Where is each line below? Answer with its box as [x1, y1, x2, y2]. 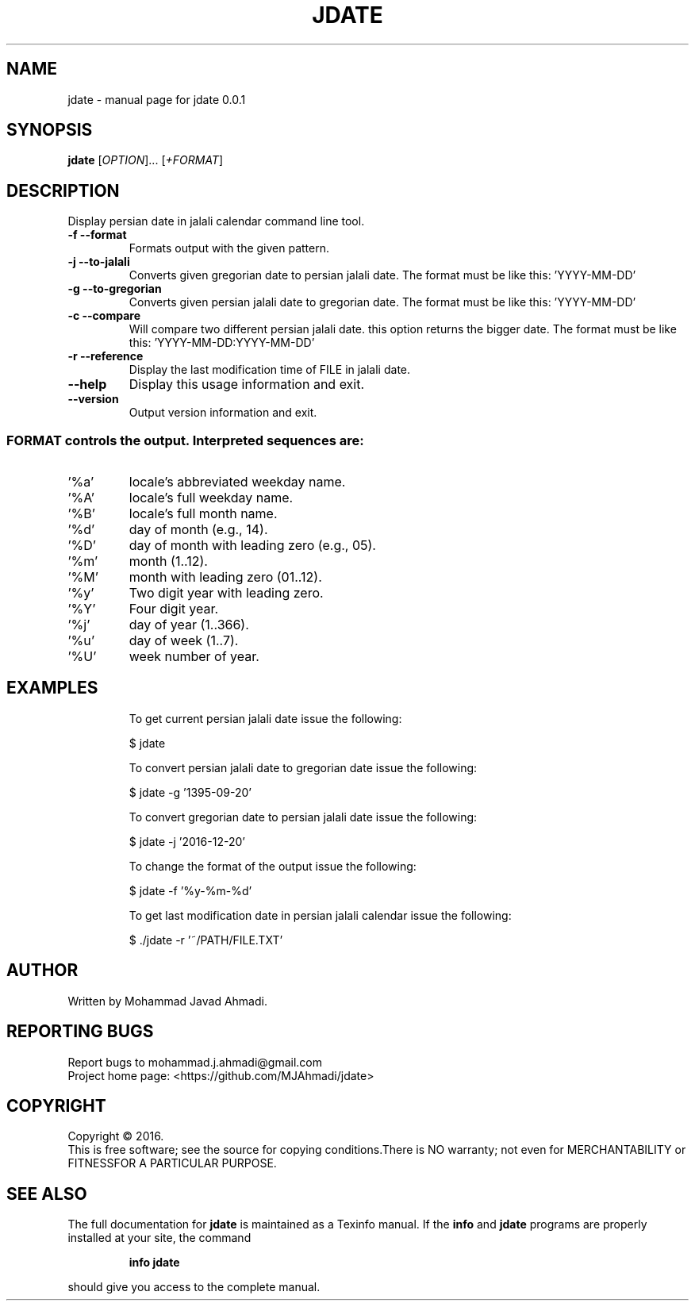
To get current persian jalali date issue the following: [129, 711, 402, 725]
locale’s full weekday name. [129, 490, 294, 506]
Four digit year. [129, 601, 219, 617]
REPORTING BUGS [6, 1021, 154, 1042]
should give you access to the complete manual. [67, 1280, 321, 1294]
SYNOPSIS [6, 120, 93, 140]
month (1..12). [129, 553, 208, 570]
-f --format [67, 228, 127, 242]
